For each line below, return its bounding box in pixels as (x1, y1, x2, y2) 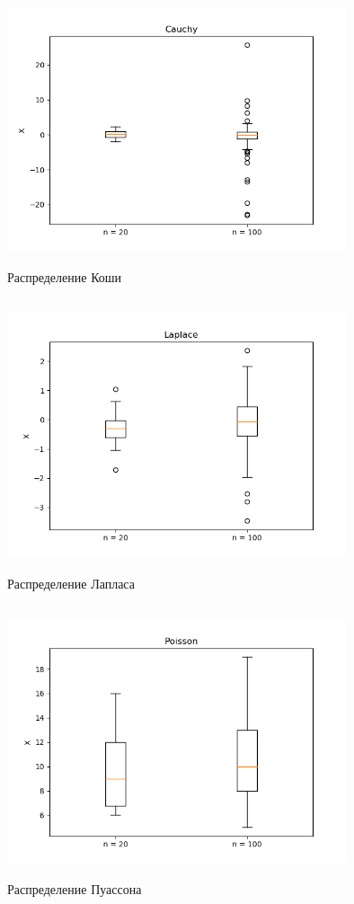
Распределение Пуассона (7, 880, 142, 899)
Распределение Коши (7, 267, 122, 286)
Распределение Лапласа (7, 573, 135, 592)
